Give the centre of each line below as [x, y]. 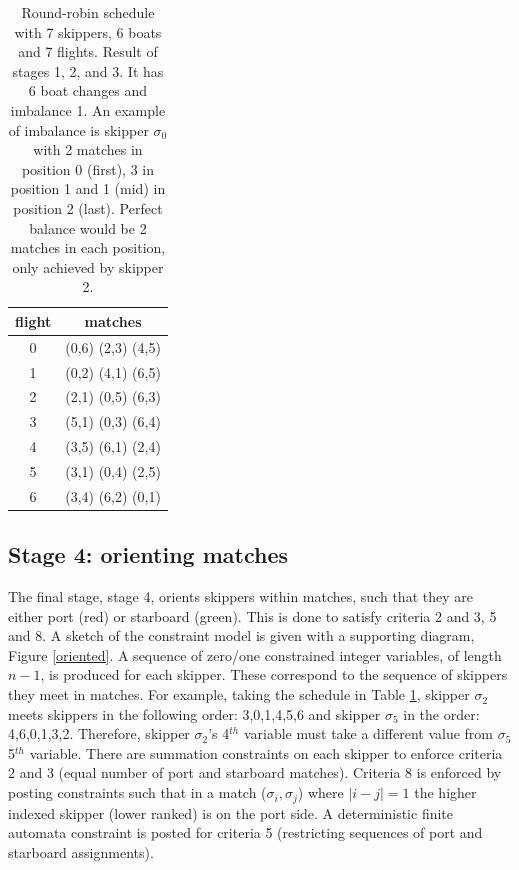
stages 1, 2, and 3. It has [88, 70]
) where [320, 792]
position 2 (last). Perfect [88, 207]
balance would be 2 [88, 227]
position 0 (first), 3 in [87, 168]
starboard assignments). [81, 851]
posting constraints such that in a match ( [137, 792]
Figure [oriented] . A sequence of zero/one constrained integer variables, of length [255, 654]
